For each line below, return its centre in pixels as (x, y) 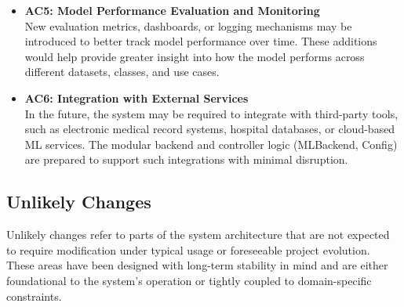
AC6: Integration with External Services (136, 98)
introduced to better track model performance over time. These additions (201, 41)
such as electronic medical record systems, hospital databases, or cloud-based (210, 129)
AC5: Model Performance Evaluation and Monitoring (172, 10)
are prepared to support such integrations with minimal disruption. (186, 159)
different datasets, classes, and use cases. (122, 72)
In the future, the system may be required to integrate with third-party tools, (211, 113)
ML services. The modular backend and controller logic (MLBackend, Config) (211, 144)
